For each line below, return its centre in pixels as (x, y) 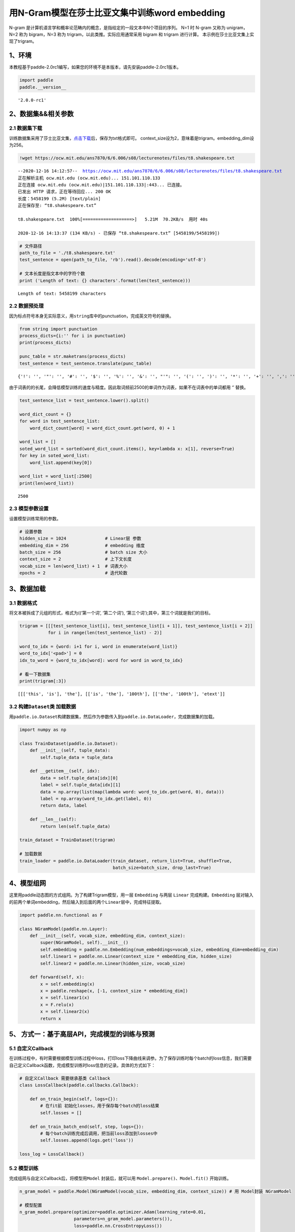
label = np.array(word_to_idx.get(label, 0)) (96, 799)
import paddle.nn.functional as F (61, 915)
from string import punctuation (59, 329)
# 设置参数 (31, 531)
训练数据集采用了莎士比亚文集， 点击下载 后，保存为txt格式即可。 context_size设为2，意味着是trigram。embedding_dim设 (132, 138)
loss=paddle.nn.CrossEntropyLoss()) (118, 1226)
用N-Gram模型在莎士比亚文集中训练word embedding (117, 13)
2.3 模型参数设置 (29, 509)
